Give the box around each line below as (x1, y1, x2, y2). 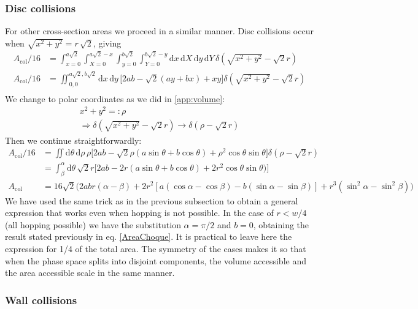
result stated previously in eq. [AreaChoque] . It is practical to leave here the (5, 230, 292, 243)
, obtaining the (253, 218, 309, 231)
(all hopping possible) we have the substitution (5, 218, 181, 231)
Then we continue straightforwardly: (5, 133, 142, 146)
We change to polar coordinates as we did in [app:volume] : (5, 92, 225, 105)
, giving (93, 36, 122, 49)
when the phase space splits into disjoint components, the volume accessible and (5, 254, 306, 267)
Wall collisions (5, 292, 77, 307)
